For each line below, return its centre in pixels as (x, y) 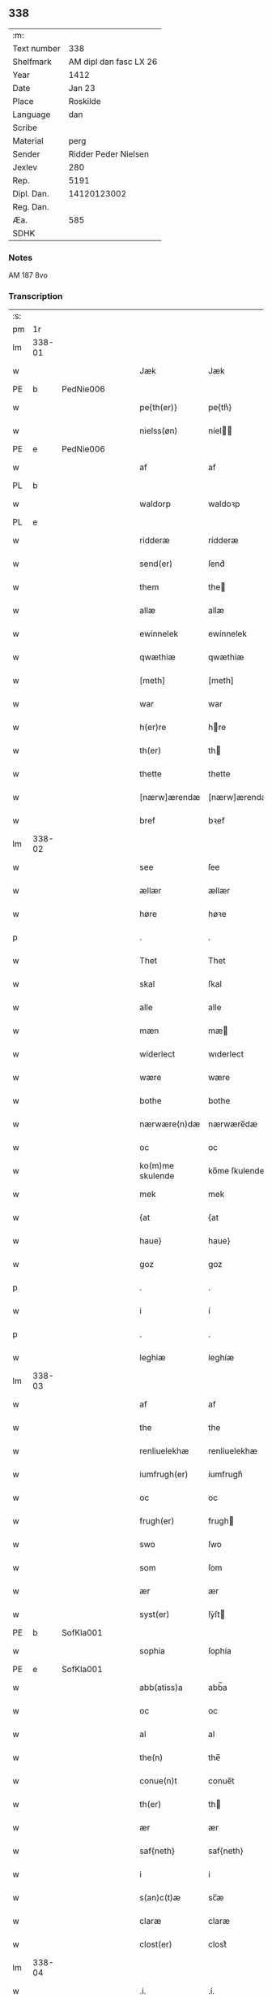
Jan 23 (82, 88)
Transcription (36, 296)
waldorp (155, 504)
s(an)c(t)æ (160, 1898)
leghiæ (153, 1358)
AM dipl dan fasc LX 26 (113, 62)
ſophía (220, 1651)
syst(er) (155, 1614)
